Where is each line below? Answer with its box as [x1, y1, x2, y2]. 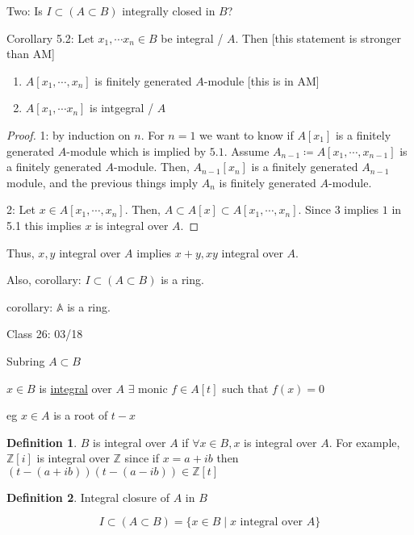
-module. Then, [114, 158, 190, 175]
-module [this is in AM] [203, 72, 320, 89]
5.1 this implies [6, 216, 82, 233]
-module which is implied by [66, 142, 207, 159]
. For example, [328, 433, 400, 450]
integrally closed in [122, 2, 215, 19]
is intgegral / [90, 99, 154, 116]
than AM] [6, 45, 55, 62]
